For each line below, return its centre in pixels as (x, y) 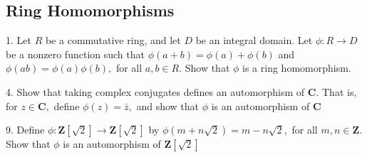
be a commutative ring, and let (113, 40)
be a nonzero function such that (75, 54)
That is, (339, 91)
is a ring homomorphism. (297, 68)
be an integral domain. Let (254, 40)
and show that (168, 105)
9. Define (25, 130)
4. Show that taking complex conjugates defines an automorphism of (155, 91)
